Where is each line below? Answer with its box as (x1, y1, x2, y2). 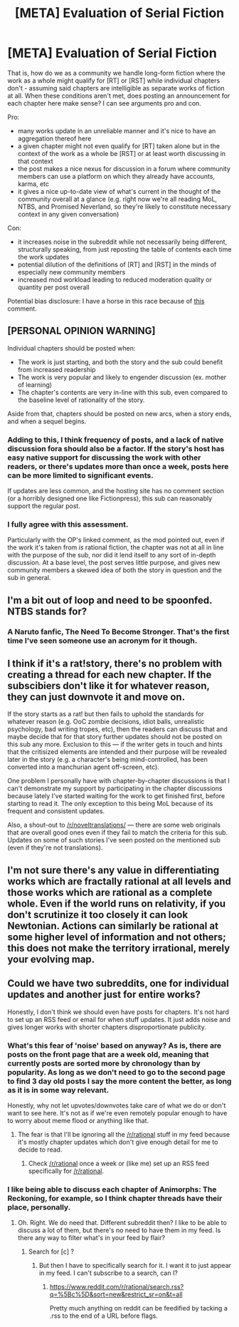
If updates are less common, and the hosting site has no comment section (7, 487, 224, 495)
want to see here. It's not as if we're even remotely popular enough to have (7, 1108, 228, 1117)
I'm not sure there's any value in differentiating (7, 864, 220, 876)
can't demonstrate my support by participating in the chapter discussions (7, 784, 223, 792)
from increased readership (17, 365, 96, 373)
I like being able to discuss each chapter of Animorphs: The (7, 1184, 217, 1194)
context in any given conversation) (17, 210, 119, 218)
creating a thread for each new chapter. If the (7, 668, 212, 681)
